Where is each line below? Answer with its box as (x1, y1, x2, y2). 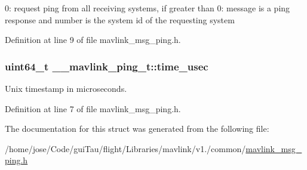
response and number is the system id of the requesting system (5, 13, 235, 26)
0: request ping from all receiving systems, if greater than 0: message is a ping (5, 2, 290, 14)
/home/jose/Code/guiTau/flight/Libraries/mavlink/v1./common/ (5, 142, 246, 154)
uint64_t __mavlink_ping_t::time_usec (5, 58, 208, 73)
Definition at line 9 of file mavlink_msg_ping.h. (5, 33, 181, 46)
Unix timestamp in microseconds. (5, 82, 127, 94)
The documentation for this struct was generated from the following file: (5, 122, 269, 135)
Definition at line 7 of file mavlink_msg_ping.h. (5, 102, 181, 115)
